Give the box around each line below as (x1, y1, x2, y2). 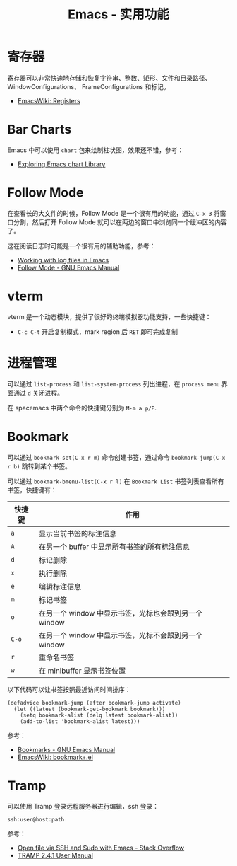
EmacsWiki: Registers (17, 96, 81, 105)
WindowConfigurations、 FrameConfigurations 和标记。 (7, 82, 170, 91)
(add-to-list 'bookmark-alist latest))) (20, 717, 140, 725)
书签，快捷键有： (7, 485, 57, 494)
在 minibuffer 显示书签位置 (38, 666, 126, 676)
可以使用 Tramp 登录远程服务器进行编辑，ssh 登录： (7, 802, 159, 810)
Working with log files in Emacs (17, 255, 109, 264)
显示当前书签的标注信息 (38, 529, 117, 538)
